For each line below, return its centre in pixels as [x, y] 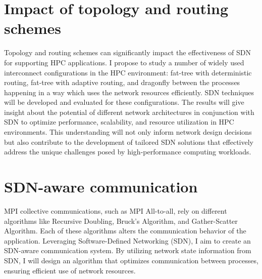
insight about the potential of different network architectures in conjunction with [129, 112]
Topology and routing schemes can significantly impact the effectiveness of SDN [128, 52]
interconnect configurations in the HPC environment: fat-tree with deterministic [128, 72]
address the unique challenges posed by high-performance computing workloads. [128, 152]
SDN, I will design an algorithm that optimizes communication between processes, [131, 260]
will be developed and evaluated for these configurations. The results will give [124, 102]
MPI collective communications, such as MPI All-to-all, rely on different [116, 210]
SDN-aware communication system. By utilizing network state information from [128, 250]
